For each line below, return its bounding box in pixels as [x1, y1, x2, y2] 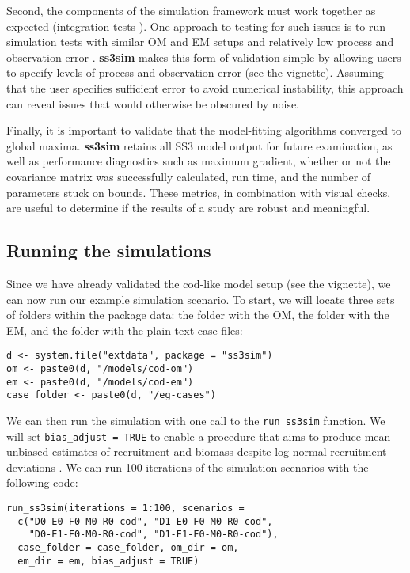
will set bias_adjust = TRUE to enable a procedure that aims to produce [6, 427, 362, 444]
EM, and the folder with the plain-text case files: [6, 321, 243, 338]
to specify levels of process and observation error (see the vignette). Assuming [6, 64, 384, 81]
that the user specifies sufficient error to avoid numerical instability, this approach [6, 79, 404, 96]
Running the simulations [6, 238, 211, 263]
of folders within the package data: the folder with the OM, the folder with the [6, 306, 389, 323]
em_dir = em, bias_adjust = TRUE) [17, 555, 199, 567]
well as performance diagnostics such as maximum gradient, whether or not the [6, 153, 391, 169]
